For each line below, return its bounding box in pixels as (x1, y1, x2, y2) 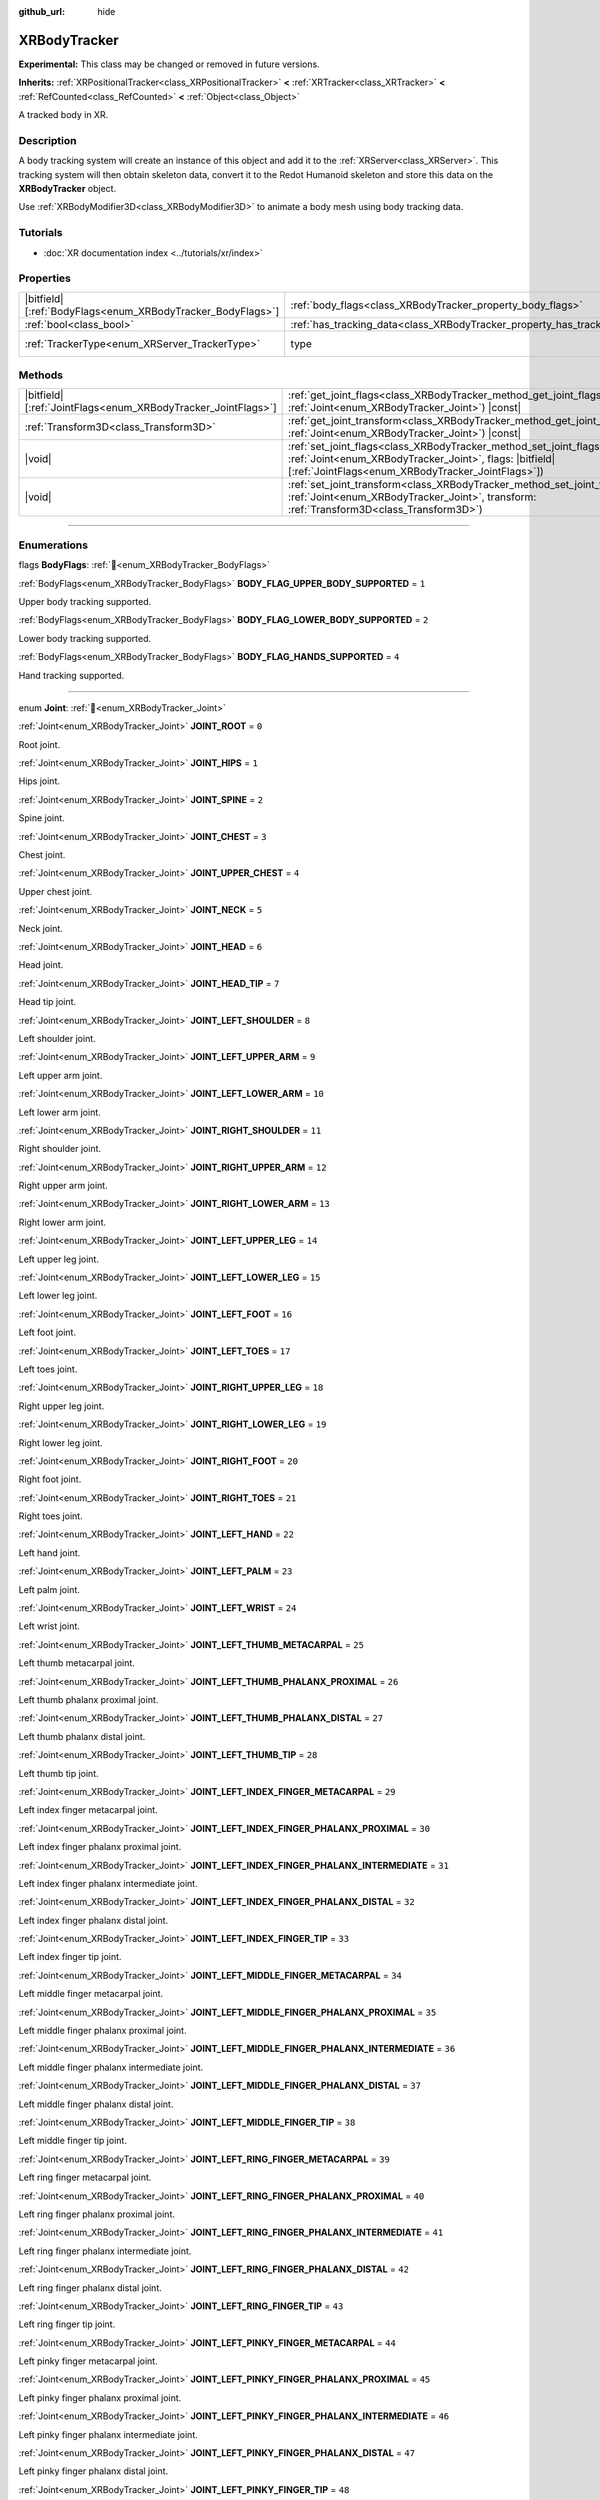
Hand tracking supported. (18, 669, 125, 681)
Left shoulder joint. (18, 1032, 97, 1044)
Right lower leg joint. (18, 1436, 104, 1449)
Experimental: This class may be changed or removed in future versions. (18, 58, 320, 70)
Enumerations (18, 538, 89, 552)
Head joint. (18, 959, 64, 971)
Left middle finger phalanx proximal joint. (18, 2025, 187, 2037)
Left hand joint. (18, 1546, 81, 1559)
